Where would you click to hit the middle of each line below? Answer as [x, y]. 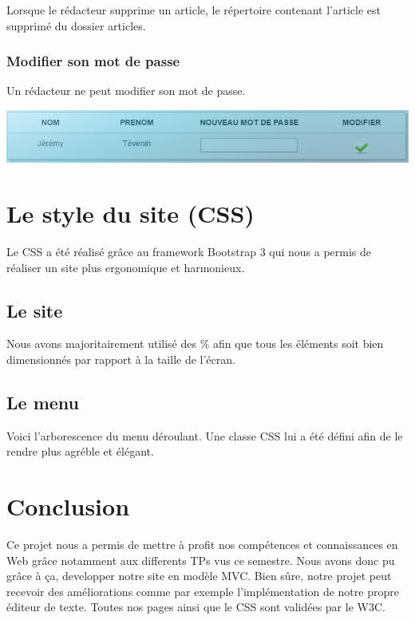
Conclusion [68, 506]
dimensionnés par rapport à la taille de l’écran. [121, 359]
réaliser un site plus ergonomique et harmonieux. [126, 267]
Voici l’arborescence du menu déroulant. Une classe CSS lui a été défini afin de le [205, 435]
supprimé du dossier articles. [76, 25]
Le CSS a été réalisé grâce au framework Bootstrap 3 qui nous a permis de [189, 251]
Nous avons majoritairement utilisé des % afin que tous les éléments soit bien [195, 344]
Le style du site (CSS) [130, 213]
